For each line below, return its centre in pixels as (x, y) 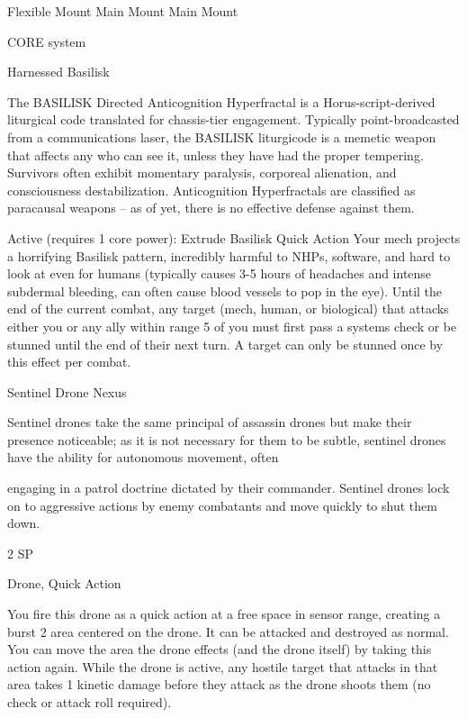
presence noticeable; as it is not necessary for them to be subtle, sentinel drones (227, 439)
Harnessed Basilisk (58, 72)
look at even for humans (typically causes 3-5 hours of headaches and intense (220, 273)
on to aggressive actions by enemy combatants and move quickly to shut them (222, 505)
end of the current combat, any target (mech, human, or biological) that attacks (228, 309)
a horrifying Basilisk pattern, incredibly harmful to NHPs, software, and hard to (229, 255)
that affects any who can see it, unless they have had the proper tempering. (216, 155)
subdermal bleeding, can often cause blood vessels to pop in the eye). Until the (225, 291)
